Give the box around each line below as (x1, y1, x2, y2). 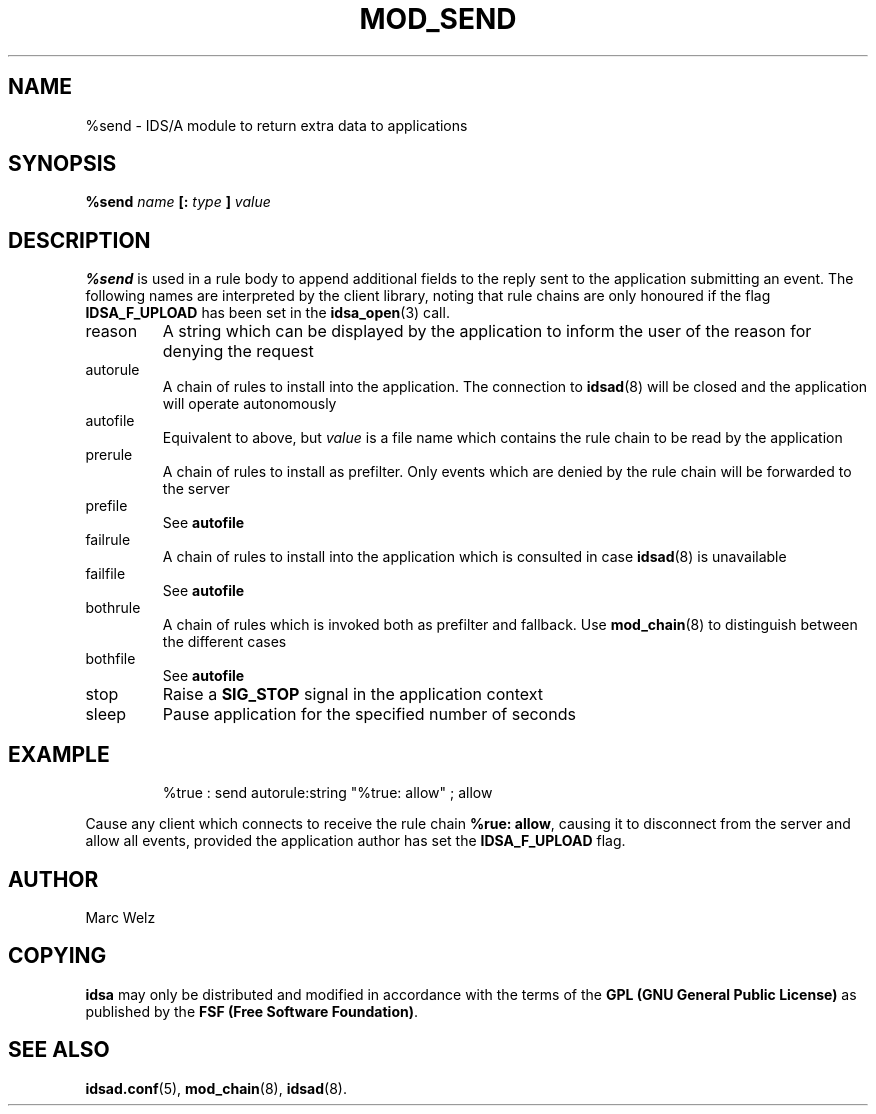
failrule (85, 531, 131, 549)
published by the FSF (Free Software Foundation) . (85, 1002, 419, 1020)
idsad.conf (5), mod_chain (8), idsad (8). (85, 1079, 347, 1097)
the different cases (162, 633, 287, 651)
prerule (85, 446, 133, 464)
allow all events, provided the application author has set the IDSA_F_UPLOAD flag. (85, 832, 626, 850)
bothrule (85, 599, 141, 617)
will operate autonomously (162, 395, 337, 413)
